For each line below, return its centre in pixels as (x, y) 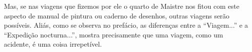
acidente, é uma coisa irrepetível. (53, 44)
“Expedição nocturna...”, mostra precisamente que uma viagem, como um (114, 34)
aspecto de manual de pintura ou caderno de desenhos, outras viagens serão (117, 15)
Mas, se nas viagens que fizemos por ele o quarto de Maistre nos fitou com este (122, 6)
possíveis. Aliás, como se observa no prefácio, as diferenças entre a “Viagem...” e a (126, 25)
